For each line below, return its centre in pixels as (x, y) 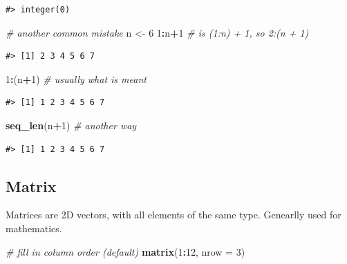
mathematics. (34, 228)
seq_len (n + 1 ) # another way (71, 125)
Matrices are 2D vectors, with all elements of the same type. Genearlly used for (173, 215)
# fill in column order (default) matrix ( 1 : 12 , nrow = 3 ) (125, 251)
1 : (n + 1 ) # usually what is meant (76, 78)
